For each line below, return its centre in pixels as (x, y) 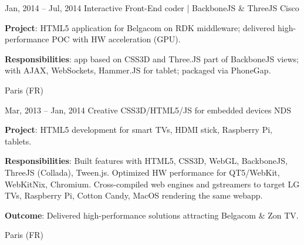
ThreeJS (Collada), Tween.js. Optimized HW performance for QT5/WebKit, (142, 172)
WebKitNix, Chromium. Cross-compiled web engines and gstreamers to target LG (152, 184)
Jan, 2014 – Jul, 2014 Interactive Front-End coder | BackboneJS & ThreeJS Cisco (152, 8)
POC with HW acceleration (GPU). (116, 39)
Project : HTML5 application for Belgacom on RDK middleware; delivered (140, 27)
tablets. (18, 141)
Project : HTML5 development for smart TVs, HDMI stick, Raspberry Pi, (139, 130)
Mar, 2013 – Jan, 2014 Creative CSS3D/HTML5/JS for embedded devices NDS (148, 110)
